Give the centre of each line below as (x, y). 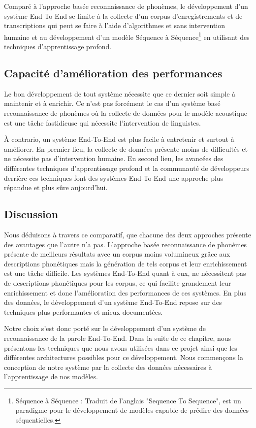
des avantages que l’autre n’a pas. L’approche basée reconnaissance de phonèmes (126, 244)
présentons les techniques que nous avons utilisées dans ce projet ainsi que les (121, 347)
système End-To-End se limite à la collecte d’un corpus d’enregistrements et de (123, 16)
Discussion (31, 214)
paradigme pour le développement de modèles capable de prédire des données (132, 410)
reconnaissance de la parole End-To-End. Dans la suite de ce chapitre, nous (118, 338)
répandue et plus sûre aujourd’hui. (56, 187)
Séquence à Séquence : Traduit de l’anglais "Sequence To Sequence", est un (128, 400)
